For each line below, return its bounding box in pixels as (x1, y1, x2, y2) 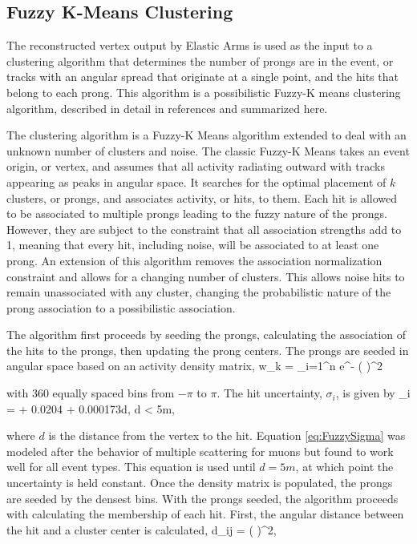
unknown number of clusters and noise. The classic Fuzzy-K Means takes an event (6, 142, 410, 159)
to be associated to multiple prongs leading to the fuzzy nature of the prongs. (6, 205, 387, 222)
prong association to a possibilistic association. (6, 299, 236, 316)
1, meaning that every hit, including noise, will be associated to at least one (6, 236, 379, 253)
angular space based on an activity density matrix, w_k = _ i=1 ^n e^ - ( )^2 (6, 357, 383, 374)
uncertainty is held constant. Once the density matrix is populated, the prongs (6, 474, 393, 491)
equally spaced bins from (52, 385, 175, 401)
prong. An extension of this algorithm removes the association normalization (6, 252, 383, 268)
